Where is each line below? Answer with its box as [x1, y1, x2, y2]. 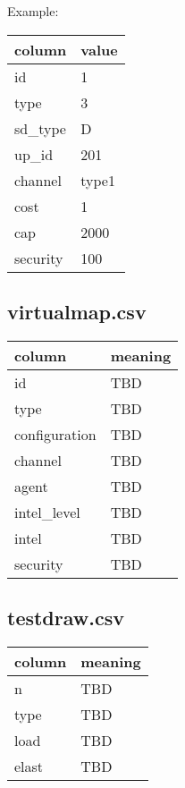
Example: [7, 2, 59, 20]
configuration [14, 423, 97, 445]
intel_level [14, 501, 80, 522]
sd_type [14, 117, 66, 139]
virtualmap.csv [7, 297, 147, 325]
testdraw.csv [7, 604, 124, 631]
